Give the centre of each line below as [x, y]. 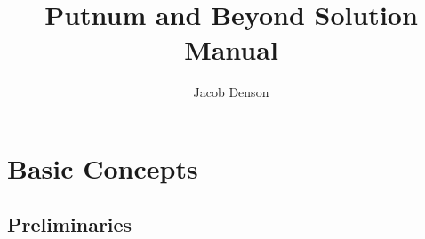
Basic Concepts [103, 167]
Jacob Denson [231, 92]
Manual [231, 49]
